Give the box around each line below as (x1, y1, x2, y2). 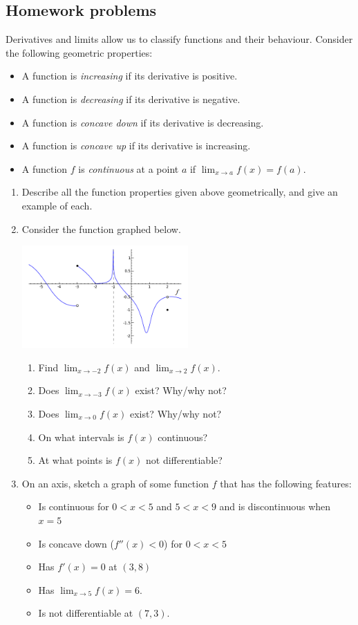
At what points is (38, 453, 113, 467)
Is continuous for (38, 499, 109, 514)
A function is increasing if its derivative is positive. (21, 68, 238, 83)
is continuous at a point (78, 161, 179, 176)
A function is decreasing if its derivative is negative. (21, 91, 241, 106)
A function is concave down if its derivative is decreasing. (21, 115, 264, 129)
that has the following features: (220, 476, 352, 490)
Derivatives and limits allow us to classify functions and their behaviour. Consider (6, 32, 353, 46)
